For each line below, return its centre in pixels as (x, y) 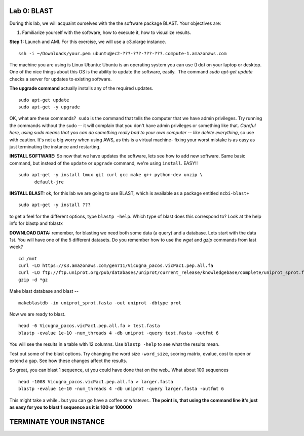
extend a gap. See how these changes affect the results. (68, 361)
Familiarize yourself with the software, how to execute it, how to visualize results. (107, 32)
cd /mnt (28, 259)
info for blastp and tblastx (36, 223)
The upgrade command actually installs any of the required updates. (81, 88)
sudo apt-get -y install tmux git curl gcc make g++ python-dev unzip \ (110, 175)
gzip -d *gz (33, 280)
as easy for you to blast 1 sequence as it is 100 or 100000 (71, 407)
